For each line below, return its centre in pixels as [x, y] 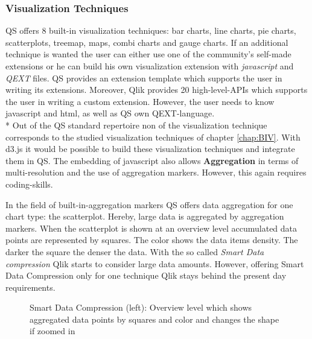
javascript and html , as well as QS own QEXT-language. [110, 113]
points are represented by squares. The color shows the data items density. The [152, 240]
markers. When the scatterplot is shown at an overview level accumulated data [151, 228]
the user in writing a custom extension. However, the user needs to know [140, 101]
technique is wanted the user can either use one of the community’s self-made [148, 54]
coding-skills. [29, 184]
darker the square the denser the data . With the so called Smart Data [135, 251]
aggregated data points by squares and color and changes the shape [154, 319]
